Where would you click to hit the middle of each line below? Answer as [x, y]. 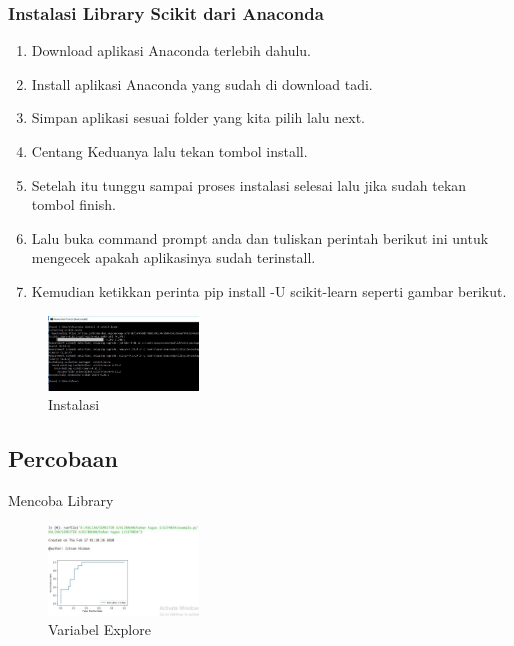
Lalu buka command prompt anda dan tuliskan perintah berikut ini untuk [260, 237]
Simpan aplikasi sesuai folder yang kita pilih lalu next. [198, 117]
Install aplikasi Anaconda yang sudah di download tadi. [202, 83]
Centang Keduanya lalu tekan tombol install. [169, 151]
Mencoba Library [61, 500]
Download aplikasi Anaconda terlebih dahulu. [171, 50]
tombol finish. [73, 204]
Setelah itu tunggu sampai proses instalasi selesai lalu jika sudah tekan [249, 184]
